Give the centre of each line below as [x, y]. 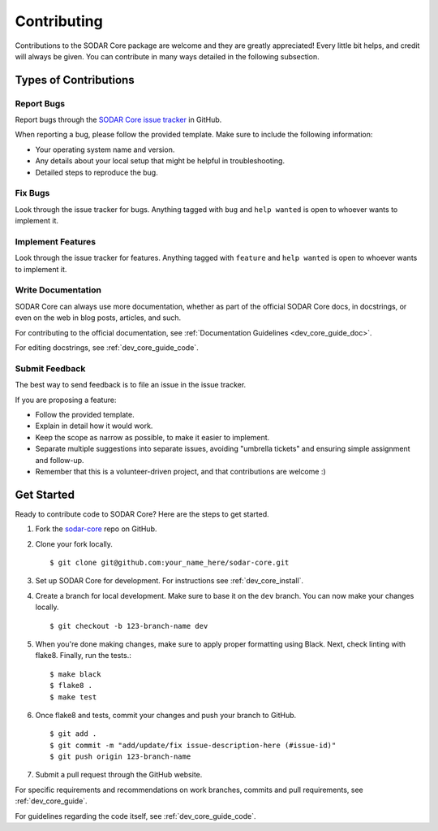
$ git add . [73, 734]
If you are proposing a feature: [66, 400]
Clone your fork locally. [74, 543]
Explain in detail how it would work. [94, 426]
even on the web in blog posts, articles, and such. [98, 318]
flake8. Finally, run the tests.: [83, 656]
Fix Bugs [32, 193]
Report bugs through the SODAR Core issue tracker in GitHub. [118, 120]
